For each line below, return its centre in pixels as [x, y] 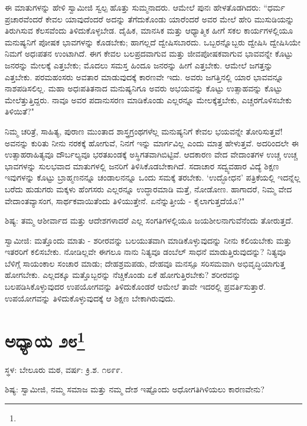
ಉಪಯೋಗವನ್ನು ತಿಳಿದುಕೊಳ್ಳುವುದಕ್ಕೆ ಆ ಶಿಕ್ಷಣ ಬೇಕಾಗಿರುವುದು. [90, 298]
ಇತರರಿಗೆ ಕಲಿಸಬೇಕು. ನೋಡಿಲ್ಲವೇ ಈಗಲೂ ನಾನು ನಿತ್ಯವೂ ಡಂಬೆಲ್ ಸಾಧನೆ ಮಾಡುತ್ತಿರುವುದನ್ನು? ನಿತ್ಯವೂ [146, 252]
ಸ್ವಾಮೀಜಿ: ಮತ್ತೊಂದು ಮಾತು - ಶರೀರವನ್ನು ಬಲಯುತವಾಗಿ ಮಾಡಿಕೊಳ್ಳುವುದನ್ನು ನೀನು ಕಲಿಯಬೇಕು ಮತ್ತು [148, 240]
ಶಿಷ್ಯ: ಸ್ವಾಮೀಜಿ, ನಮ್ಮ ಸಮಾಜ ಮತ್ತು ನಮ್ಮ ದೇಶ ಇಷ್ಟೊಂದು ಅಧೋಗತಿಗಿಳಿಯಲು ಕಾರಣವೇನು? [135, 389]
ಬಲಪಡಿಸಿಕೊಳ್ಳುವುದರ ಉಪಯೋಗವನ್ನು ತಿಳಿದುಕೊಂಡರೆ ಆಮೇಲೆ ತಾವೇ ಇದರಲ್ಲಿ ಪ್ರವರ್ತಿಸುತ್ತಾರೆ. [135, 286]
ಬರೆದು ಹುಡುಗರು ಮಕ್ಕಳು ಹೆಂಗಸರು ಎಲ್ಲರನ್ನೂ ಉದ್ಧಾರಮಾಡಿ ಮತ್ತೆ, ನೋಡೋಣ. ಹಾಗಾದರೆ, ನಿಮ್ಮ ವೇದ [148, 189]
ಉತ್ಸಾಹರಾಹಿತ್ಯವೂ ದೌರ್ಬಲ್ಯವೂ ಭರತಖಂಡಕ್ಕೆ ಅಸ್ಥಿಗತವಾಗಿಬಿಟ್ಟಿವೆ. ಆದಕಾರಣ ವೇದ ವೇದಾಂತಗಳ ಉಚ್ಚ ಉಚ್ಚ [151, 154]
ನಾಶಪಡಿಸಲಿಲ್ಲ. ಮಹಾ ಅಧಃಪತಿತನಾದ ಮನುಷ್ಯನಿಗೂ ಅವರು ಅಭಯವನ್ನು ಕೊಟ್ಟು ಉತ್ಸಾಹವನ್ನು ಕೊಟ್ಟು [144, 88]
